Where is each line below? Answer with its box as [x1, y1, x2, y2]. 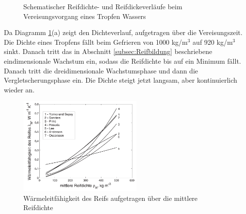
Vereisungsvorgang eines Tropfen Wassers [23, 11, 146, 21]
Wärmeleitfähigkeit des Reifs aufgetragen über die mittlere [23, 193, 198, 203]
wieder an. [4, 84, 35, 94]
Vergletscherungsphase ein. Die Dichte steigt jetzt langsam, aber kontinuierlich [4, 75, 237, 85]
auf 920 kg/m [193, 36, 233, 47]
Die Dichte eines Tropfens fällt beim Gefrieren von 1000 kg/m [4, 36, 188, 47]
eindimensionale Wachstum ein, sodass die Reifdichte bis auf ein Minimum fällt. [4, 55, 241, 66]
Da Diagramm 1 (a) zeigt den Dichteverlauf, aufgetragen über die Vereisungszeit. [4, 27, 243, 37]
